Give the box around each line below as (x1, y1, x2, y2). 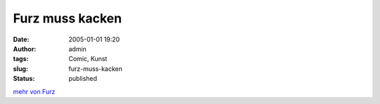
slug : (13, 64, 28, 73)
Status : (13, 74, 35, 83)
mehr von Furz (13, 87, 56, 96)
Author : (13, 44, 37, 53)
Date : (13, 35, 30, 44)
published (68, 74, 98, 83)
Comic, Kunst (68, 55, 108, 63)
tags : (13, 55, 29, 63)
